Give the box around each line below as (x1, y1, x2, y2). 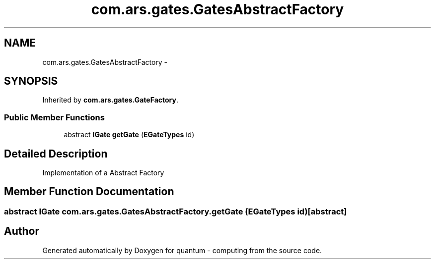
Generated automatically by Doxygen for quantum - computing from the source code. (42, 246, 322, 255)
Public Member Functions (4, 112, 105, 122)
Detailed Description (4, 147, 108, 160)
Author (4, 225, 39, 238)
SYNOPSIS (4, 75, 58, 88)
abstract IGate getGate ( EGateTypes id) (64, 130, 195, 139)
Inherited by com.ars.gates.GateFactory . (42, 96, 179, 105)
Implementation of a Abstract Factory (42, 168, 164, 177)
